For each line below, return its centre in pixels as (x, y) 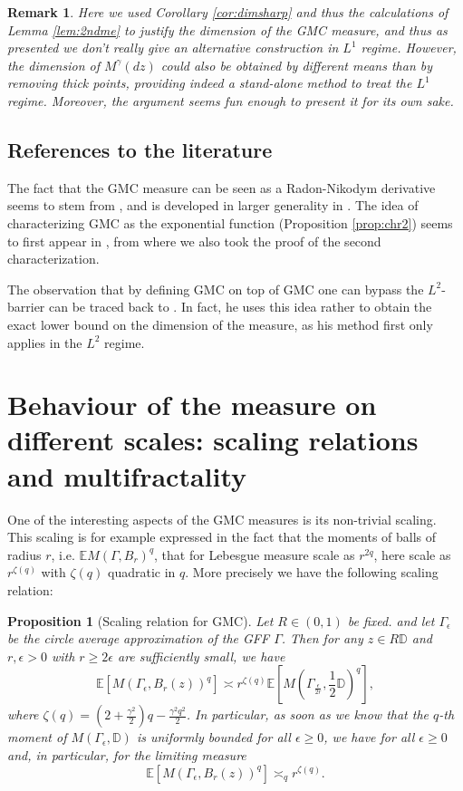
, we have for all (369, 737)
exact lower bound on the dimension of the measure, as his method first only (220, 324)
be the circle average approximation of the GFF (139, 638)
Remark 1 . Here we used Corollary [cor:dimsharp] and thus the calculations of (228, 12)
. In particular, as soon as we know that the (308, 714)
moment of (37, 737)
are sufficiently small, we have (202, 656)
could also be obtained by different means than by (297, 65)
